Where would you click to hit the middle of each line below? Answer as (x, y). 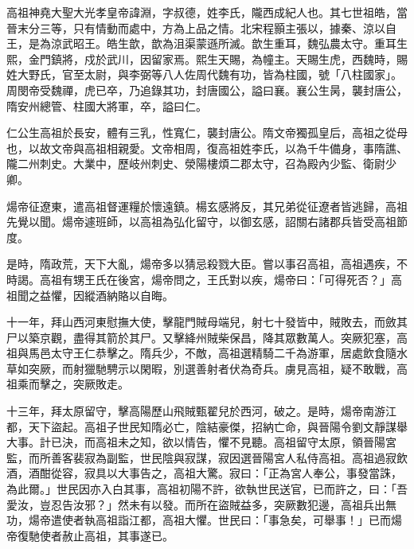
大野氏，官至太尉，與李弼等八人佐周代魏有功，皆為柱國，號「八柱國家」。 (209, 74)
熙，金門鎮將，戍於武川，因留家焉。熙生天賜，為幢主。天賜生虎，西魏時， (201, 58)
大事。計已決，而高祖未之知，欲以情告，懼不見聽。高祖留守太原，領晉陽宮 (201, 442)
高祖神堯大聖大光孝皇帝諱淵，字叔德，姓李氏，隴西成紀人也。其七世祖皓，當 (207, 12)
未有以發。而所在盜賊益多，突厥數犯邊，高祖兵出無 (262, 504)
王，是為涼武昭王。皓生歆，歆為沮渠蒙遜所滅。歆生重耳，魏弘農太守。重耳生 (207, 43)
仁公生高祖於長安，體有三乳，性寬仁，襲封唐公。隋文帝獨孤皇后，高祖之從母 (207, 132)
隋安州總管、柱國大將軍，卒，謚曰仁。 (107, 105)
